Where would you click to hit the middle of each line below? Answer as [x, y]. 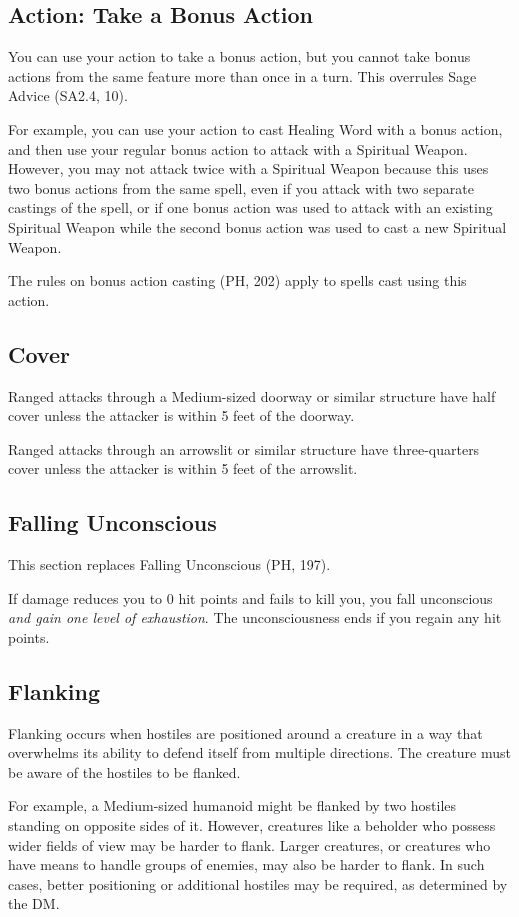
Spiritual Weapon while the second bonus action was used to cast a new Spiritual [257, 226]
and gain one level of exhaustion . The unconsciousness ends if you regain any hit [255, 617]
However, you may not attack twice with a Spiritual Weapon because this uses [248, 168]
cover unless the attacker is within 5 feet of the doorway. [181, 415]
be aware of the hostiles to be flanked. [124, 771]
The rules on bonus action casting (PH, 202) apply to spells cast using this [237, 280]
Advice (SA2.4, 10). [68, 95]
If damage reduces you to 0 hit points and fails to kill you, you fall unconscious [250, 597]
